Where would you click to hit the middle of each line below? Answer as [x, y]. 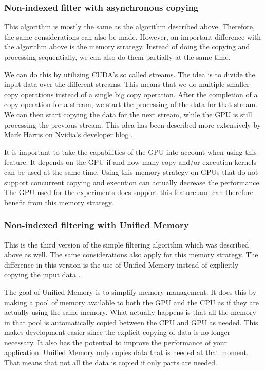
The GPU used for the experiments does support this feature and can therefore [129, 192]
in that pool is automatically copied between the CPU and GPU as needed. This [131, 322]
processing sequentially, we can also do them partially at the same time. [117, 57]
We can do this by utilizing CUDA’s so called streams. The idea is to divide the [130, 74]
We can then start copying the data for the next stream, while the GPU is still [128, 114]
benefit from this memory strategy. [59, 202]
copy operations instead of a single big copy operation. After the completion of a [131, 94]
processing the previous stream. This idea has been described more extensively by [133, 124]
